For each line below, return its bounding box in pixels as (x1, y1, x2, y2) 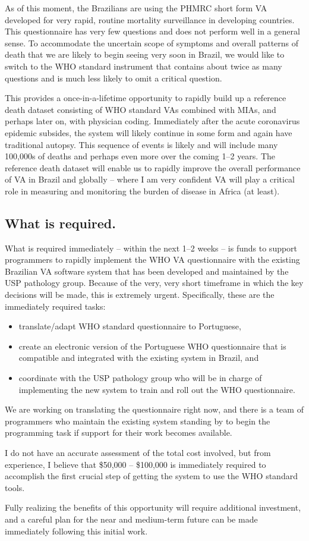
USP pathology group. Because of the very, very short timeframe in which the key (5, 276, 304, 289)
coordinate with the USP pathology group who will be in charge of (18, 372, 262, 384)
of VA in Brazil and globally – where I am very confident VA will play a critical (5, 173, 295, 185)
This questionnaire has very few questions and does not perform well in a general (5, 25, 300, 37)
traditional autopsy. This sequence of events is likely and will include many (5, 138, 278, 150)
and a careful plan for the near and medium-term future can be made (5, 512, 258, 525)
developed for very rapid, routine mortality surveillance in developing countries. (5, 13, 295, 26)
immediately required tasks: (5, 300, 106, 312)
